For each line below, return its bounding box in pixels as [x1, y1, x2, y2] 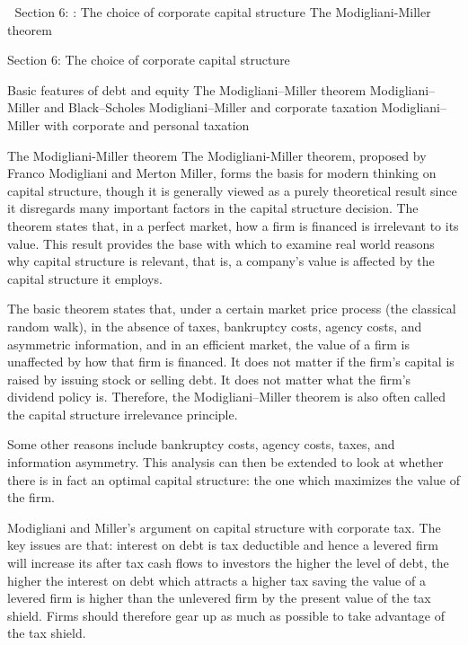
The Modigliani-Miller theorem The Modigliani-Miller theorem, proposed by [7, 146, 427, 164]
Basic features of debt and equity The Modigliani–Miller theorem [7, 80, 366, 99]
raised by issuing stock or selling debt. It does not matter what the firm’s [7, 369, 411, 388]
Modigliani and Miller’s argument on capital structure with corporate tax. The [7, 517, 441, 536]
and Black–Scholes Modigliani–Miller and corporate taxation [43, 98, 377, 117]
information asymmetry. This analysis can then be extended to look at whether [7, 453, 444, 472]
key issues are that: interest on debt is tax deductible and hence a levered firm [7, 535, 439, 554]
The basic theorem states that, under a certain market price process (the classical [7, 299, 456, 318]
